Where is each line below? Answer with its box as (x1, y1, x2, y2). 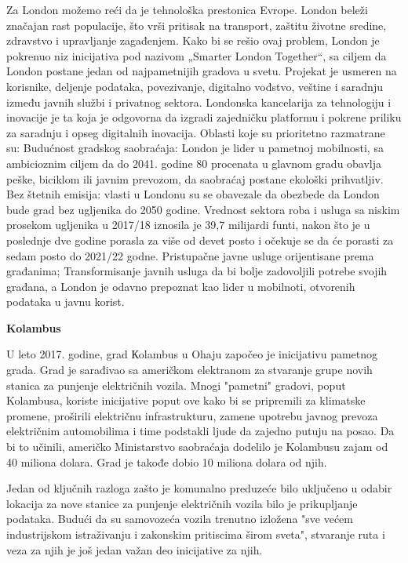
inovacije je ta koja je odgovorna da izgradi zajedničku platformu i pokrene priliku (6, 109, 402, 125)
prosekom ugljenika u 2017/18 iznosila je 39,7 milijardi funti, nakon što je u (6, 216, 370, 233)
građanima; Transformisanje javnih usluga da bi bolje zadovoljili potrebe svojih (6, 263, 388, 279)
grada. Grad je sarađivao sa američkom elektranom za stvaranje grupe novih (6, 361, 373, 378)
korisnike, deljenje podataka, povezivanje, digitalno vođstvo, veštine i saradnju (6, 78, 383, 94)
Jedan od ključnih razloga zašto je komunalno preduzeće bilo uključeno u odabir (6, 480, 392, 496)
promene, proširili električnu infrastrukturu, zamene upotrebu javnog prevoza (6, 407, 378, 423)
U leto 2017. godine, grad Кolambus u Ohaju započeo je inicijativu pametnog (6, 346, 378, 362)
